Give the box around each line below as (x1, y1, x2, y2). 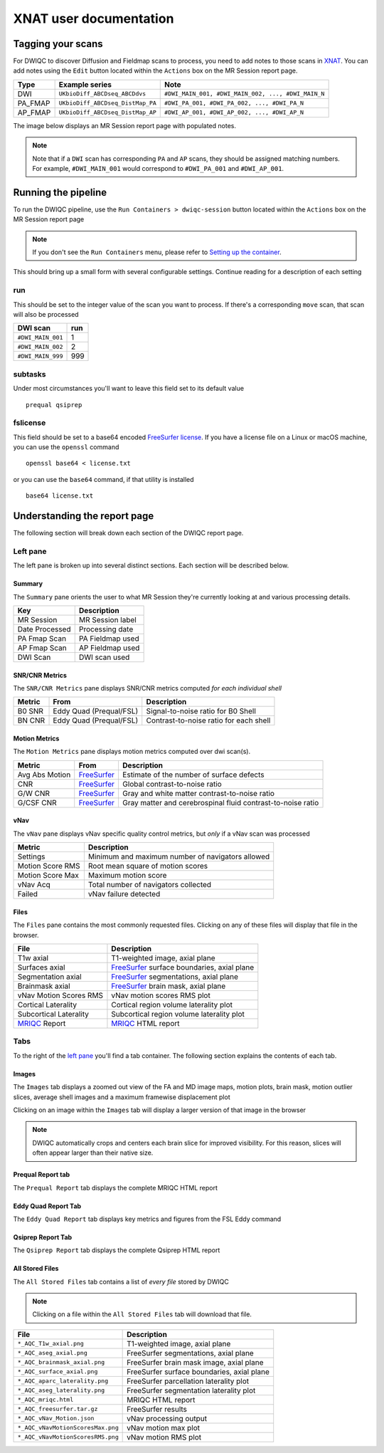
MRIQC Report (17, 1019, 66, 1029)
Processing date (78, 624, 134, 634)
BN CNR (17, 715, 46, 725)
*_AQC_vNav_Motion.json (17, 1415, 95, 1422)
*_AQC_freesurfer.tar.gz (17, 1405, 98, 1413)
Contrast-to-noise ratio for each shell (146, 715, 271, 725)
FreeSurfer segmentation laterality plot (127, 1385, 256, 1395)
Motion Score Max (17, 871, 80, 881)
